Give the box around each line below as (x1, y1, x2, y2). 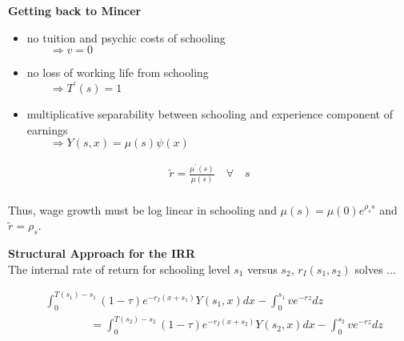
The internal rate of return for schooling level (8, 260, 230, 277)
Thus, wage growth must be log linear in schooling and (8, 201, 277, 218)
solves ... (354, 260, 396, 277)
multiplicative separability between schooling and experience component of (26, 106, 393, 122)
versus (247, 260, 278, 277)
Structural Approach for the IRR (8, 245, 196, 262)
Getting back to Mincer (8, 2, 142, 18)
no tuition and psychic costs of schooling (26, 29, 226, 46)
